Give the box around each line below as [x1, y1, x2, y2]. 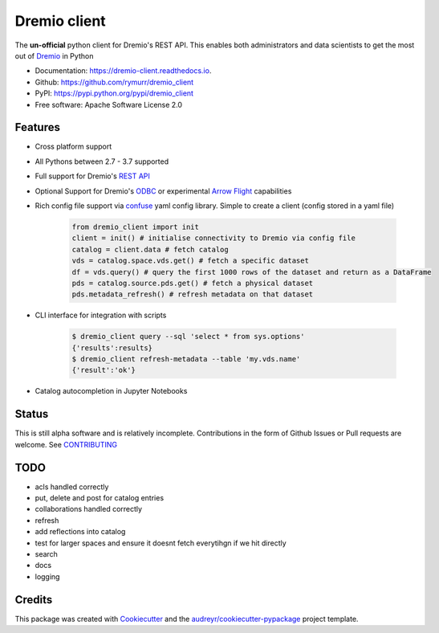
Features [14, 120, 60, 134]
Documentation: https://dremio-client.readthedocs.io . [35, 66, 212, 76]
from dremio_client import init [71, 222, 200, 231]
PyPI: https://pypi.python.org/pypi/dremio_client [35, 88, 194, 98]
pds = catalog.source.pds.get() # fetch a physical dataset [71, 278, 314, 288]
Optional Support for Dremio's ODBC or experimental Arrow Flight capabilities [35, 186, 292, 196]
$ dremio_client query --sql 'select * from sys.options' [71, 332, 305, 341]
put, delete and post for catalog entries [35, 493, 165, 503]
